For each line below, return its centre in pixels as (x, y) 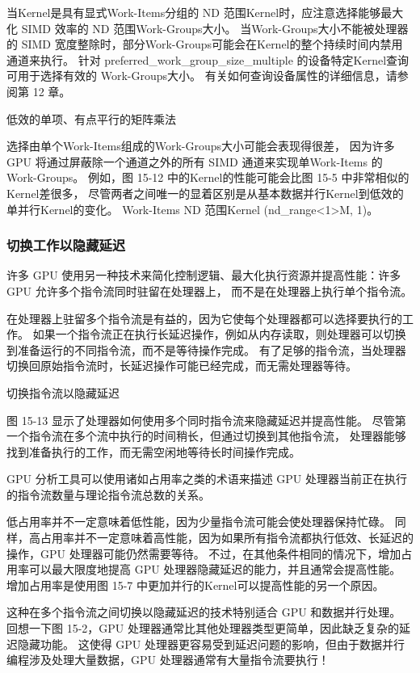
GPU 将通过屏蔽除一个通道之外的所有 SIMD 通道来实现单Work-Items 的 (195, 161)
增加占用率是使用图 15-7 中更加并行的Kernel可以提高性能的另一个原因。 (195, 585)
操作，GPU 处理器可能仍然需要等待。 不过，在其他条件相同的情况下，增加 (204, 553)
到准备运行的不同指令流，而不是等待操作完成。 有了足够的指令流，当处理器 (206, 349)
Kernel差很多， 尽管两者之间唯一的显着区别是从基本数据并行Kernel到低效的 (205, 193)
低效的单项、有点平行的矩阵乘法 (91, 118)
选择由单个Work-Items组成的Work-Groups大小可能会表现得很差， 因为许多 (201, 146)
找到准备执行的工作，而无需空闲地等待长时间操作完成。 (153, 451)
